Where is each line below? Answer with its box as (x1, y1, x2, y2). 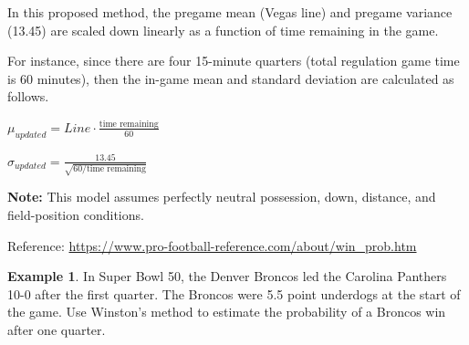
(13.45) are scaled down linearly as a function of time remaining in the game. (7, 20, 439, 39)
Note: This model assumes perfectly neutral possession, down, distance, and (7, 187, 436, 206)
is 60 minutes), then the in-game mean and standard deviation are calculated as (7, 68, 454, 88)
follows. (7, 87, 49, 106)
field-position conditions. (7, 205, 144, 225)
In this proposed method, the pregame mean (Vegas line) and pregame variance (7, 3, 453, 21)
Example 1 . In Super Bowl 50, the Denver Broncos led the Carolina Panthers (7, 267, 447, 286)
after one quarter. (7, 320, 106, 340)
